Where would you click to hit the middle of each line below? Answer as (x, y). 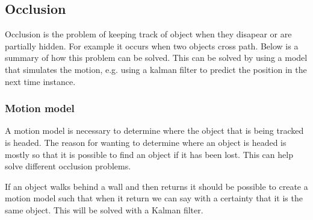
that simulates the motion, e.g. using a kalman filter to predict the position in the (156, 69)
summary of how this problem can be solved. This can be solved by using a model (156, 58)
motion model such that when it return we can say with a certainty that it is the (154, 198)
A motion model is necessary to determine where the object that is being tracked (154, 130)
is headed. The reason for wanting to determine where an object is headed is (146, 142)
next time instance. (40, 81)
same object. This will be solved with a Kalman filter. (104, 209)
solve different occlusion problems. (68, 166)
